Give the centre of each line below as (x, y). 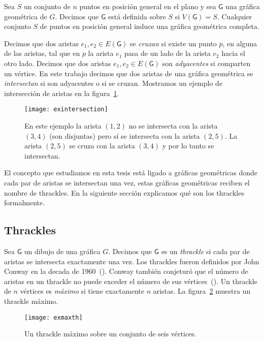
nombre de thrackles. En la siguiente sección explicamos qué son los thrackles (124, 192)
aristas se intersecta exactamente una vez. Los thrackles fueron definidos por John (132, 261)
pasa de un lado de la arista (168, 53)
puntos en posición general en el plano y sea (148, 6)
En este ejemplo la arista (63, 126)
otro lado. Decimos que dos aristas (58, 63)
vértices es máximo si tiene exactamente (82, 291)
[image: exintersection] (66, 110)
